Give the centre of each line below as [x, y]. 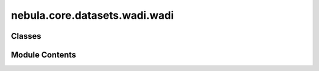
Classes [26, 36]
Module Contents [43, 55]
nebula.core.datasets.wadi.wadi [92, 15]
